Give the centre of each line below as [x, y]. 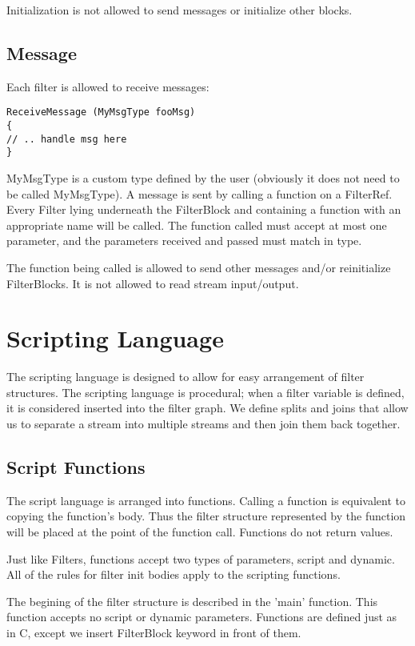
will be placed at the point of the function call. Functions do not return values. [200, 532]
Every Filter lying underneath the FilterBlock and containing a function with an [204, 209]
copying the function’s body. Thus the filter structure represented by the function [206, 516]
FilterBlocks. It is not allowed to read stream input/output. [153, 283]
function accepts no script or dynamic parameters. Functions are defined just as [202, 617]
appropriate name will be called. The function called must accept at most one [197, 225]
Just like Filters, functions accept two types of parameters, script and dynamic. [201, 558]
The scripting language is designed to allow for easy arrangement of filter [186, 377]
